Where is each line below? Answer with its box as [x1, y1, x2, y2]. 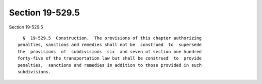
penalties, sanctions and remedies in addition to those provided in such [17, 62, 202, 68]
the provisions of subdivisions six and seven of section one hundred [17, 49, 202, 54]
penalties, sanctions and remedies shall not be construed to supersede [17, 42, 202, 48]
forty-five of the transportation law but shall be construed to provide [17, 56, 202, 61]
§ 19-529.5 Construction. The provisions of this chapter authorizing [22, 35, 202, 41]
